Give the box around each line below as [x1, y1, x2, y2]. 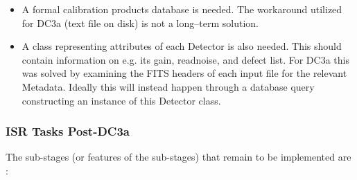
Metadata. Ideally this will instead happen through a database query [21, 79, 315, 93]
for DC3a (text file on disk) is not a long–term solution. [21, 15, 259, 30]
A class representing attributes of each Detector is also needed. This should [21, 39, 342, 53]
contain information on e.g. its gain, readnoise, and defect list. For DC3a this [21, 52, 349, 66]
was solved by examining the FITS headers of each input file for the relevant [21, 66, 347, 80]
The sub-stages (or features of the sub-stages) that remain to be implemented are [6, 150, 351, 164]
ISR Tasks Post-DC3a [6, 123, 130, 140]
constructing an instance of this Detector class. [21, 93, 221, 107]
